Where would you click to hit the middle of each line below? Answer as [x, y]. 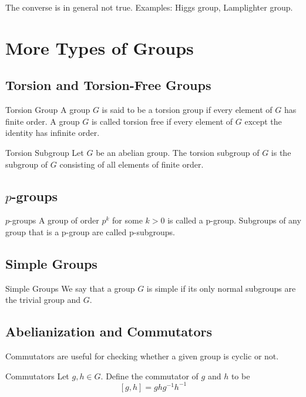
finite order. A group [43, 121]
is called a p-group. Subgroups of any [234, 220]
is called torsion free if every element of [162, 121]
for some [127, 220]
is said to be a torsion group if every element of [187, 110]
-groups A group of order [54, 220]
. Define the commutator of [149, 376]
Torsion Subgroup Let [45, 152]
